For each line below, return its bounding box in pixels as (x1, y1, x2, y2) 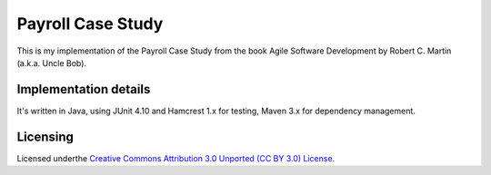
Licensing (16, 129, 75, 144)
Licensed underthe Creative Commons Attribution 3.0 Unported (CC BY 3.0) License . (16, 152, 336, 163)
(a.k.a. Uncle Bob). (16, 57, 86, 68)
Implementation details (16, 82, 151, 97)
